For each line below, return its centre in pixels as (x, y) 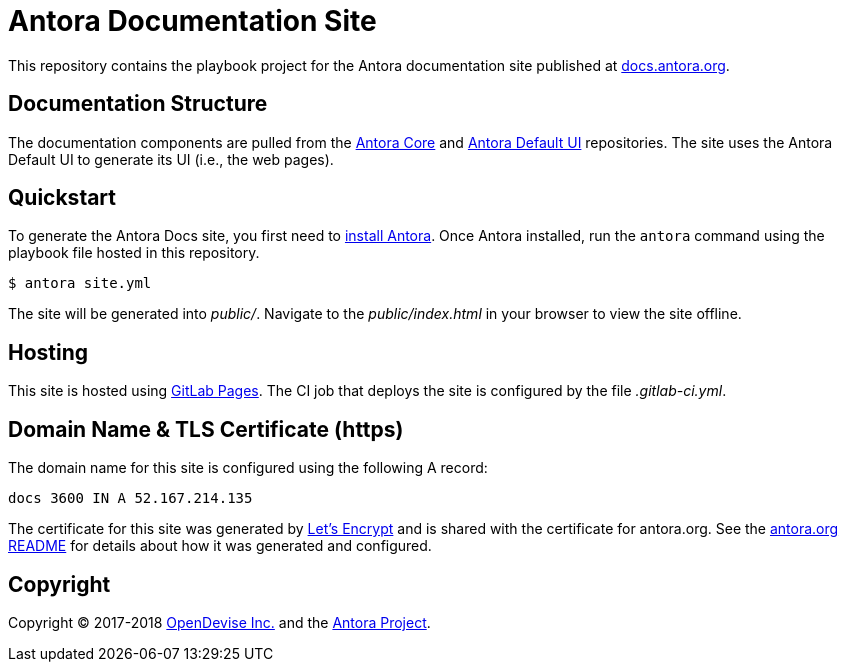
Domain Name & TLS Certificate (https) (206, 429)
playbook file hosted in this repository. (134, 253)
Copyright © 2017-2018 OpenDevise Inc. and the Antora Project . (219, 622)
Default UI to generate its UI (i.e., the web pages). (171, 159)
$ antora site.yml (80, 283)
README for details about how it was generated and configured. (220, 546)
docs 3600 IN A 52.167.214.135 (130, 498)
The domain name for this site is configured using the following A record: (248, 468)
